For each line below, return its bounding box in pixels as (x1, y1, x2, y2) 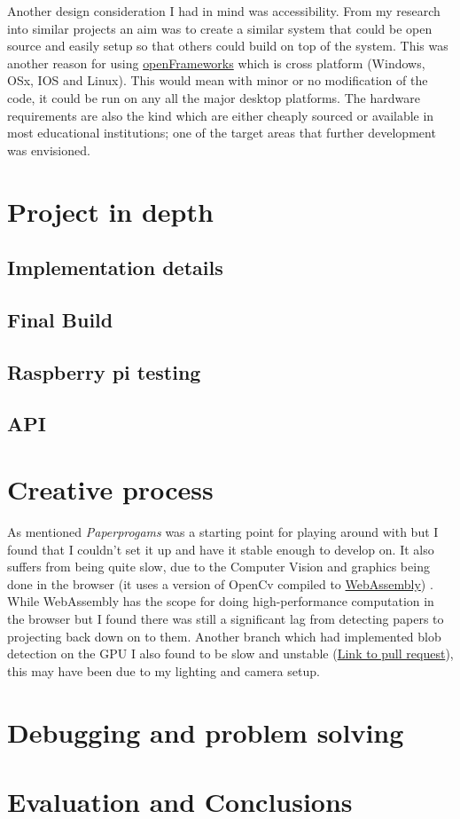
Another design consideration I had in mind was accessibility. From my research (7, 2, 441, 20)
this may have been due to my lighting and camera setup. (7, 661, 320, 680)
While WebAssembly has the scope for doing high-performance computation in (7, 592, 434, 610)
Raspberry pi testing (7, 358, 201, 385)
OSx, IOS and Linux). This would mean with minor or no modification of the (7, 71, 428, 90)
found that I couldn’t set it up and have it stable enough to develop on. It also (7, 539, 434, 558)
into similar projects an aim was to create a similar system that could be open (7, 19, 433, 37)
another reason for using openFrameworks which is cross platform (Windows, (7, 53, 425, 72)
